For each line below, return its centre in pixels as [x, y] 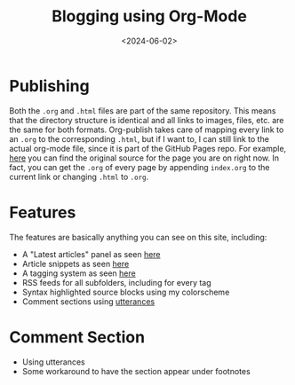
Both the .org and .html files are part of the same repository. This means [143, 110]
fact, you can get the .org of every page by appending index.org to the [140, 167]
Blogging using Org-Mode [149, 16]
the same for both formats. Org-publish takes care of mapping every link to [147, 130]
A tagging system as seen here [79, 273]
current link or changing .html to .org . [79, 177]
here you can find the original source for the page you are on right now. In [144, 158]
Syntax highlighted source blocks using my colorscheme [126, 292]
